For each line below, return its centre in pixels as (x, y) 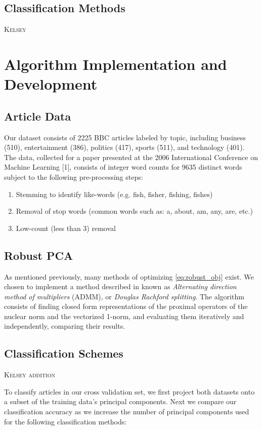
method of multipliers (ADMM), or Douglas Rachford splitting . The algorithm (124, 296)
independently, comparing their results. (65, 326)
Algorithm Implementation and (116, 64)
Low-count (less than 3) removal (66, 228)
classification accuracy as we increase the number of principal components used (127, 412)
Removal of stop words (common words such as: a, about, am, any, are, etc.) (134, 211)
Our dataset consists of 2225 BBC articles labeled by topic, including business (125, 137)
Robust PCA (39, 255)
